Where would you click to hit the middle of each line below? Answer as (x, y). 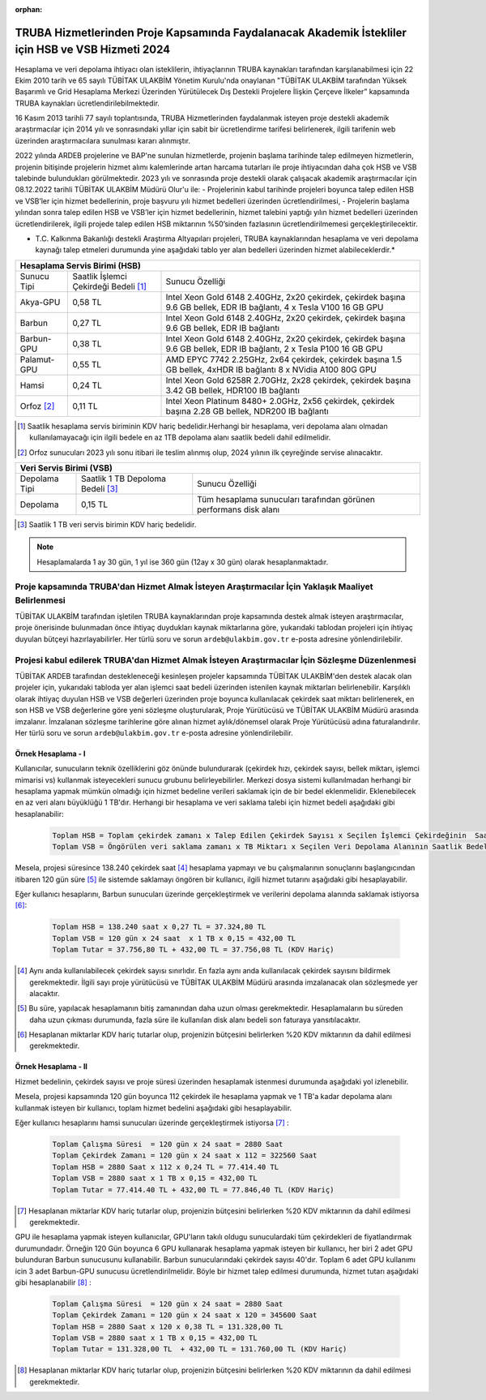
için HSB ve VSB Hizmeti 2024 (93, 50)
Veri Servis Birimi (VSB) (66, 468)
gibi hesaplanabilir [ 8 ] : (53, 1282)
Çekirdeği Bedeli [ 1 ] (110, 286)
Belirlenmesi (40, 600)
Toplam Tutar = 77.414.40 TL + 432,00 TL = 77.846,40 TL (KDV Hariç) (193, 1190)
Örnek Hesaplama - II (51, 1067)
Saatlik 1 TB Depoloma (124, 479)
